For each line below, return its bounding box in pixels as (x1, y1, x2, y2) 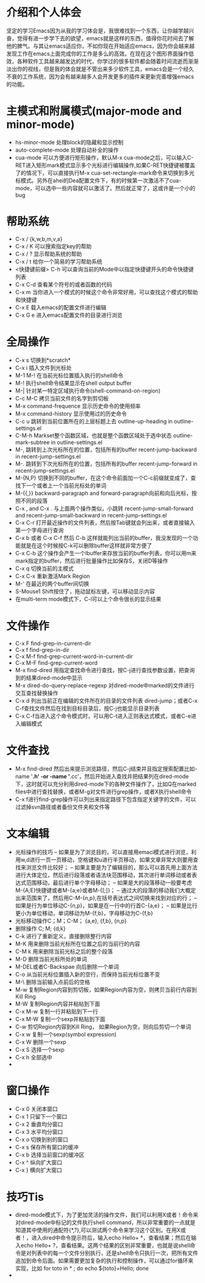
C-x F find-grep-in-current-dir (15, 640, 92, 647)
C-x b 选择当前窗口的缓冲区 (15, 1151, 85, 1158)
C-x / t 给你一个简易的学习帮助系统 (15, 257, 103, 265)
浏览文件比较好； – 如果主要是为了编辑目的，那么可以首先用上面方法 (26, 863, 198, 871)
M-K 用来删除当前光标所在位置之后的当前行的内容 (15, 940, 140, 947)
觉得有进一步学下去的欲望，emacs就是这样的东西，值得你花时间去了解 (16, 34, 194, 42)
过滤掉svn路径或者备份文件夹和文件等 (15, 803, 110, 810)
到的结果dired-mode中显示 (15, 674, 83, 681)
